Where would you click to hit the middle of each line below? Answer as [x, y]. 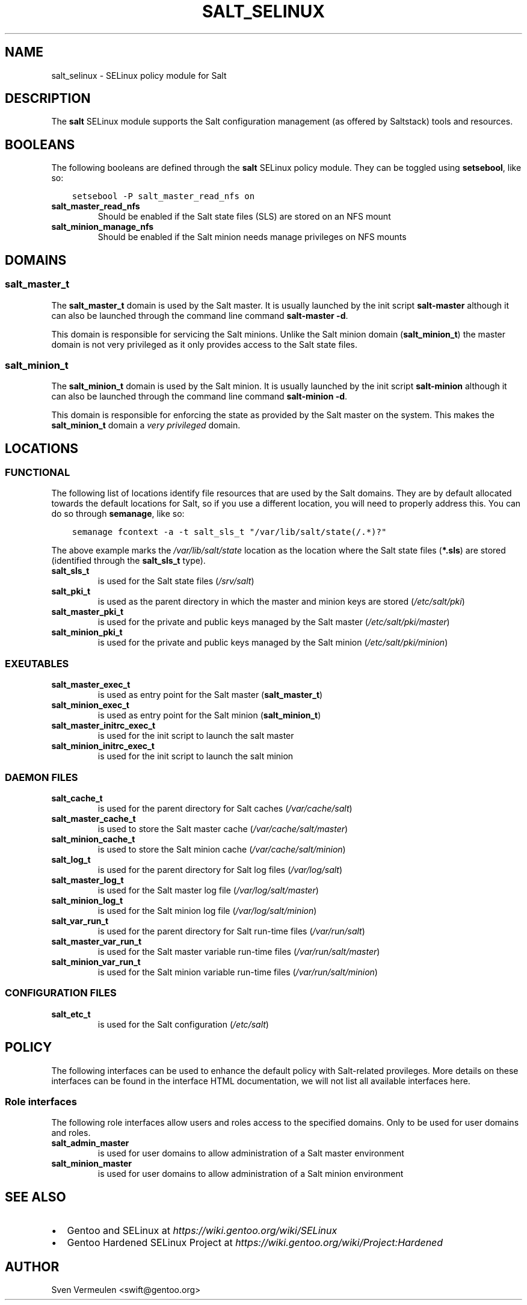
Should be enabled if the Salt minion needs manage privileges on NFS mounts [252, 237]
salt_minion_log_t [87, 900]
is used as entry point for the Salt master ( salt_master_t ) [210, 695]
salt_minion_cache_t [93, 839]
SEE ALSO [35, 1197]
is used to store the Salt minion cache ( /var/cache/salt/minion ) [222, 849]
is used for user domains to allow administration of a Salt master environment [251, 1153]
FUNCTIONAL [38, 473]
